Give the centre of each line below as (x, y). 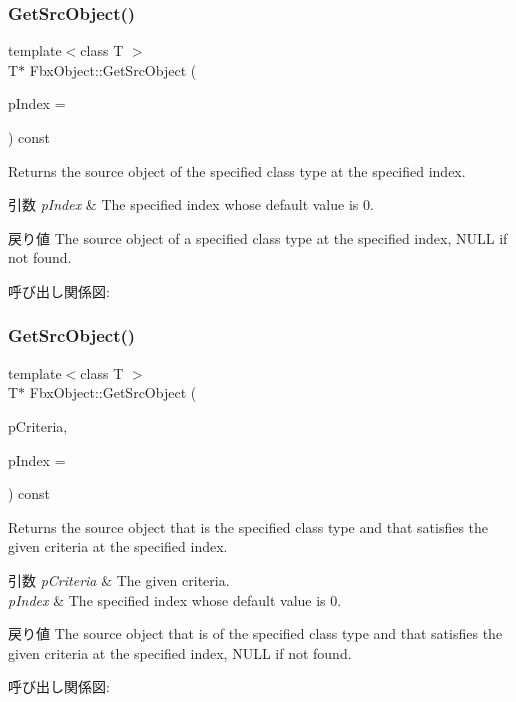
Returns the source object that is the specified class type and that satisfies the (248, 526)
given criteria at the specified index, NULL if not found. (180, 652)
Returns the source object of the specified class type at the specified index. (237, 170)
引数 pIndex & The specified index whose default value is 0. (191, 204)
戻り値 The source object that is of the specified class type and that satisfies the (255, 633)
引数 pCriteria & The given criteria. (119, 579)
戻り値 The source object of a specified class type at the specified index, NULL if (258, 237)
